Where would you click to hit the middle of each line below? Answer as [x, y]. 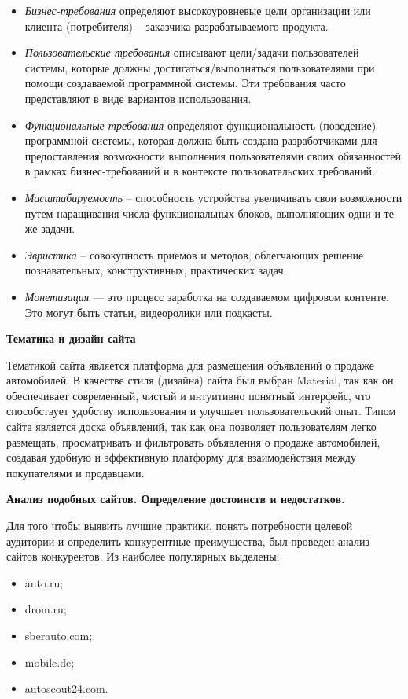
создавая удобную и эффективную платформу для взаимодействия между [181, 457]
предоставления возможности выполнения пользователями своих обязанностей [213, 155]
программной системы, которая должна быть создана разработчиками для [201, 140]
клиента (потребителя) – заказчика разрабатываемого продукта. [176, 26]
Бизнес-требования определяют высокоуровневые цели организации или [198, 10]
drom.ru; [46, 609]
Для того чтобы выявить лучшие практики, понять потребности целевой [180, 526]
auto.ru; [44, 582]
